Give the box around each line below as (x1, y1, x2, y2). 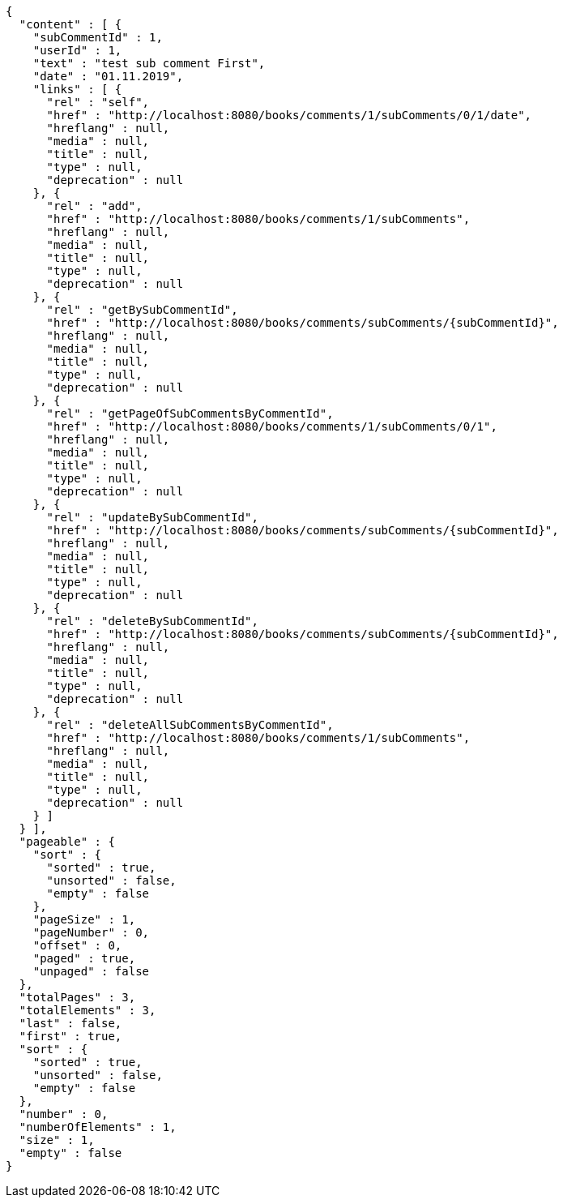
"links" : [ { (32, 83, 122, 96)
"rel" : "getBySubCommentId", (46, 303, 238, 316)
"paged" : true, (32, 952, 136, 965)
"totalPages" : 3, (19, 991, 136, 1004)
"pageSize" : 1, (32, 913, 136, 926)
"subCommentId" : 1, (32, 31, 163, 44)
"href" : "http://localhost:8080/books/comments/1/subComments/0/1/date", (46, 109, 532, 122)
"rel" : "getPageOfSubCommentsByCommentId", (46, 407, 334, 420)
